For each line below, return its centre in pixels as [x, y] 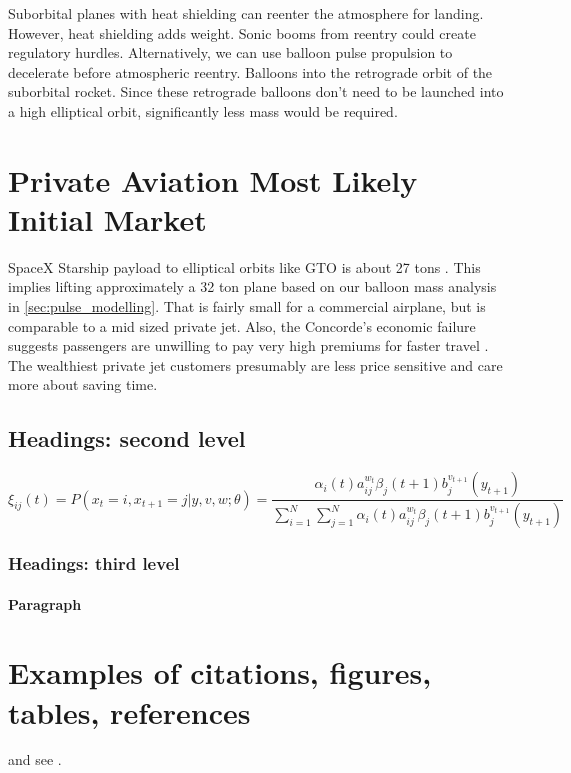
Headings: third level [94, 563]
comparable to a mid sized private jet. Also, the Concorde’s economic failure [242, 325]
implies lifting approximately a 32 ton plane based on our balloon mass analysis [252, 286]
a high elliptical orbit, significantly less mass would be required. [203, 110]
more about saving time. [83, 384]
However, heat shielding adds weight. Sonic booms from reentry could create [242, 32]
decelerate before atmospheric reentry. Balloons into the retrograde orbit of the [250, 71]
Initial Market [107, 218]
